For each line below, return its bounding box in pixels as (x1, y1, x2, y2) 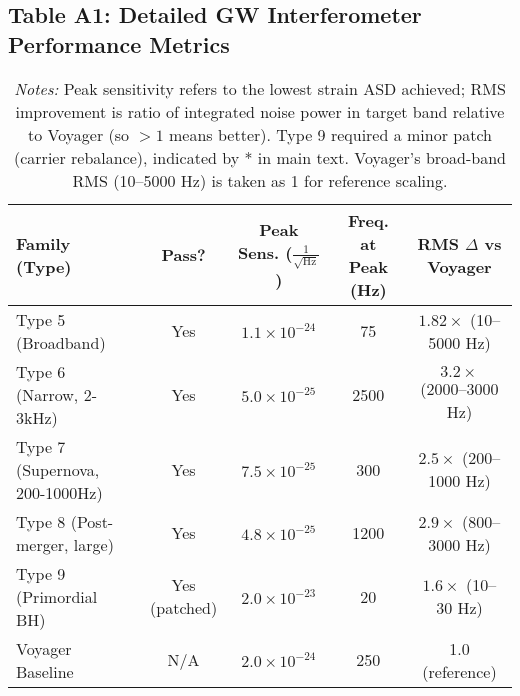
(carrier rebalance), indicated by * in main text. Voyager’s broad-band (14, 145, 506, 169)
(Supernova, (16, 457, 100, 481)
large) (73, 532, 114, 556)
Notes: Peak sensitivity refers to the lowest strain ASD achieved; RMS (14, 76, 506, 100)
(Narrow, (16, 382, 79, 406)
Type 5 (16, 307, 66, 331)
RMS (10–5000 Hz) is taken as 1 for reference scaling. (72, 168, 448, 192)
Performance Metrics (8, 28, 230, 59)
